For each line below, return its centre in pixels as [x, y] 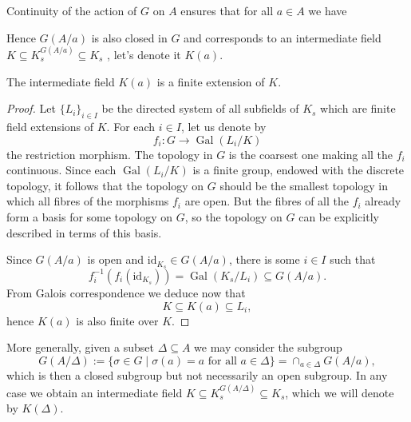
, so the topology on [233, 216]
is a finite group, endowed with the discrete [298, 170]
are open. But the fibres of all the [267, 201]
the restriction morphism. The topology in [110, 154]
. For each [131, 126]
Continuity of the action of [72, 10]
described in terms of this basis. [84, 232]
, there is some [264, 259]
